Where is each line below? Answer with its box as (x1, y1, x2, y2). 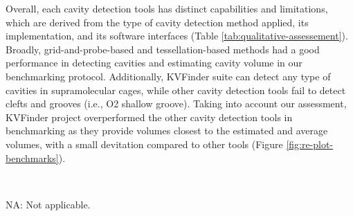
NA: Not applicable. (6, 197, 91, 211)
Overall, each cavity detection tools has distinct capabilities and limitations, (6, 1, 328, 15)
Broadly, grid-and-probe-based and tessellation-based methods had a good (6, 42, 320, 56)
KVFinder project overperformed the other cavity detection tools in (6, 109, 293, 124)
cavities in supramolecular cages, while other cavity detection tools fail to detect (6, 82, 346, 97)
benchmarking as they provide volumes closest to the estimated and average (6, 123, 328, 138)
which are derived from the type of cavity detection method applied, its (6, 15, 309, 29)
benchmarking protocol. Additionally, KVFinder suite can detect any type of (6, 69, 331, 83)
